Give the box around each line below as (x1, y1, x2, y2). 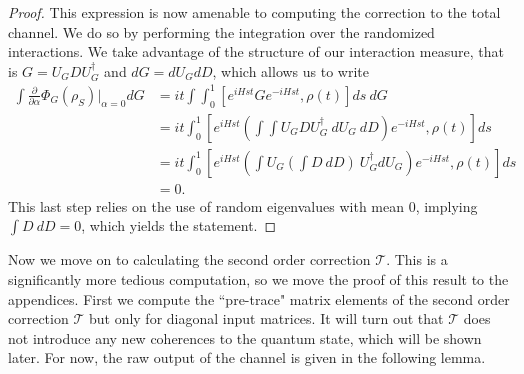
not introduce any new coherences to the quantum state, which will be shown (8, 327, 482, 348)
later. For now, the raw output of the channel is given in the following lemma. (8, 347, 486, 368)
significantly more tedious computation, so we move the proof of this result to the (8, 268, 509, 289)
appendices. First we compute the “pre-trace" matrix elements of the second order (8, 288, 510, 309)
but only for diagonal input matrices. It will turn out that (88, 308, 444, 329)
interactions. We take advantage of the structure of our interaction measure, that (8, 41, 504, 62)
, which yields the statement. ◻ (81, 215, 277, 236)
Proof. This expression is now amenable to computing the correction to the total (8, 2, 501, 22)
